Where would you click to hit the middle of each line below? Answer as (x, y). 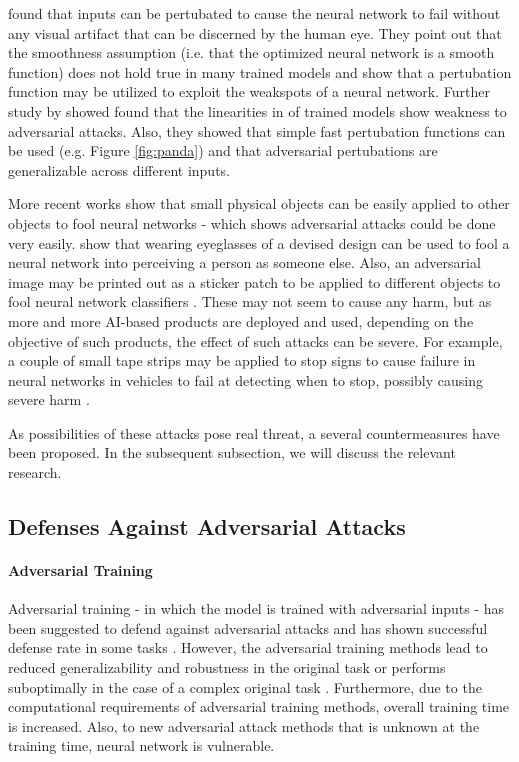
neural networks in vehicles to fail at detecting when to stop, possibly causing (245, 379)
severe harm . (49, 399)
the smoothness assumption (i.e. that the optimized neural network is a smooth (251, 52)
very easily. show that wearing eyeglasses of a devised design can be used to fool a (259, 242)
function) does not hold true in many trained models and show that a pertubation (260, 71)
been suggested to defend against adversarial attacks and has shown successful (248, 627)
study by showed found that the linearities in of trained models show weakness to (257, 110)
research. (35, 472)
